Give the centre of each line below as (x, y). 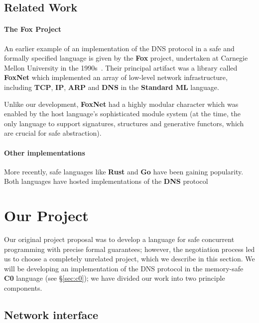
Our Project (46, 215)
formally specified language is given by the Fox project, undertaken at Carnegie (126, 58)
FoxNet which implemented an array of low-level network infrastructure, (116, 77)
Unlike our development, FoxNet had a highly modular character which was (121, 104)
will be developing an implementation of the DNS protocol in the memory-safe (124, 268)
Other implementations (45, 152)
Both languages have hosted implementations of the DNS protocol (106, 181)
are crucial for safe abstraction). (53, 133)
